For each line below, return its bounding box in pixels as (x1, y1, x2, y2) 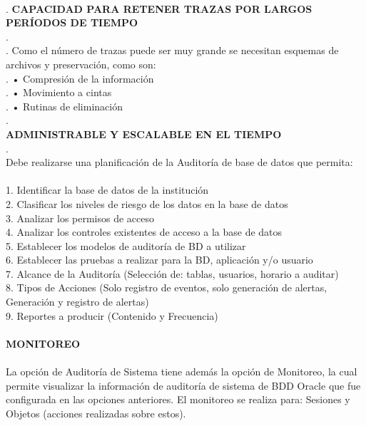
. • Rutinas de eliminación (6, 98, 123, 113)
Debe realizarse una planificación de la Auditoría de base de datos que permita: (6, 155, 353, 170)
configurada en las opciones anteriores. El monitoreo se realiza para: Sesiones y (6, 392, 350, 407)
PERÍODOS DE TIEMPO (6, 15, 138, 30)
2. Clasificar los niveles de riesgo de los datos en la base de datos (6, 196, 288, 211)
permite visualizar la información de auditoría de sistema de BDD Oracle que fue (6, 378, 361, 393)
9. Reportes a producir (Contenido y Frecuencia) (6, 308, 218, 323)
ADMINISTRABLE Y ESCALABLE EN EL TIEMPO (6, 126, 282, 141)
